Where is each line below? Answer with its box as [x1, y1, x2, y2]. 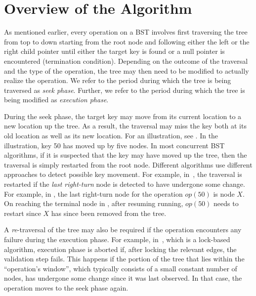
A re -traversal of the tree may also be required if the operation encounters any [4, 224, 242, 235]
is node [213, 188, 235, 199]
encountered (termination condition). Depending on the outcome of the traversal [4, 55, 248, 66]
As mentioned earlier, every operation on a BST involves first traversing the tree [4, 27, 248, 37]
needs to [213, 198, 239, 209]
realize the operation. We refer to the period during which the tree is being [4, 75, 231, 85]
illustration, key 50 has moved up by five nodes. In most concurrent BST [4, 140, 225, 150]
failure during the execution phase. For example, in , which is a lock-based [4, 234, 230, 244]
